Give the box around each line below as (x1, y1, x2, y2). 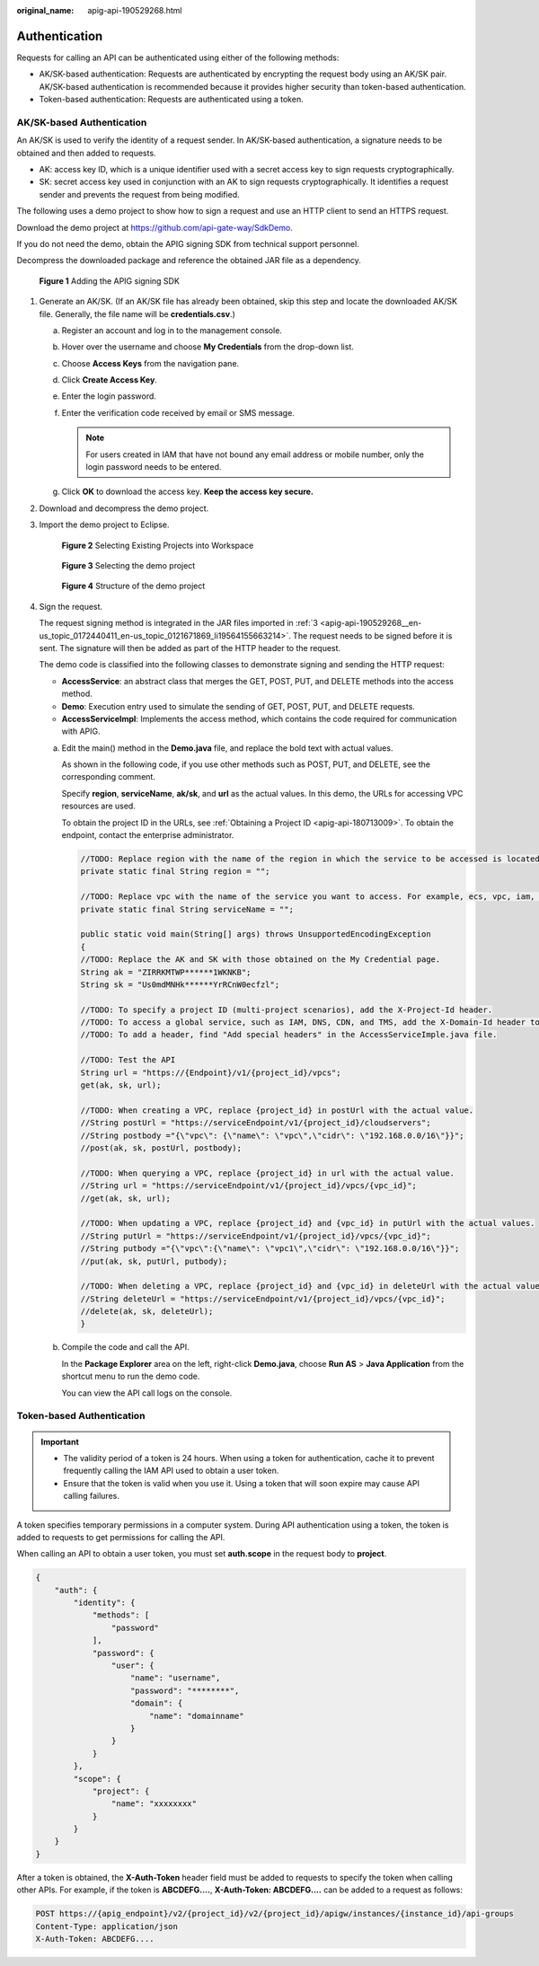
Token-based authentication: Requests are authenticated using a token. (39, 94, 305, 105)
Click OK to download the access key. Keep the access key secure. (61, 486, 314, 498)
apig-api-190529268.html (87, 5, 182, 15)
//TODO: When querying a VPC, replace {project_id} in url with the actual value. (80, 1168, 455, 1178)
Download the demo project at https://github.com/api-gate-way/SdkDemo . (16, 222, 294, 233)
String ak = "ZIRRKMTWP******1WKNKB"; (80, 966, 252, 977)
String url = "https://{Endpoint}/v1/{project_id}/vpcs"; (80, 1067, 341, 1078)
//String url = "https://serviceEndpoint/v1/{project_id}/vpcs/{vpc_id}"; (80, 1181, 418, 1191)
